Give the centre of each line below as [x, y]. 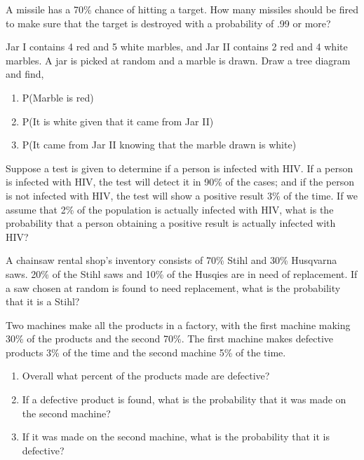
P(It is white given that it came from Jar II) [118, 121]
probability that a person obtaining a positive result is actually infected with [171, 223]
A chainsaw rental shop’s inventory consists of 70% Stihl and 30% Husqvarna [171, 260]
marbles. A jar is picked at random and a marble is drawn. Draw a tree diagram [178, 60]
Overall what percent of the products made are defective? [146, 376]
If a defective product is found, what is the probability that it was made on [184, 399]
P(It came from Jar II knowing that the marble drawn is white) [159, 145]
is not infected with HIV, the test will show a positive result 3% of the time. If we [182, 195]
